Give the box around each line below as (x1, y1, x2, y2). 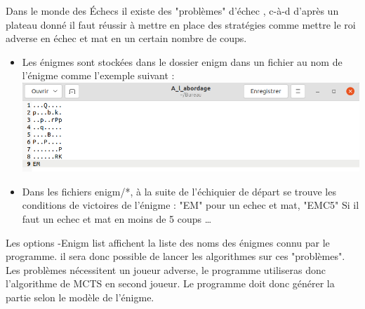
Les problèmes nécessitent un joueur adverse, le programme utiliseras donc (6, 262, 326, 277)
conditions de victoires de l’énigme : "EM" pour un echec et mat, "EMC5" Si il (22, 198, 359, 212)
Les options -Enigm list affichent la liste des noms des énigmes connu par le (6, 235, 330, 249)
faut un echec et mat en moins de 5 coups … (22, 211, 212, 226)
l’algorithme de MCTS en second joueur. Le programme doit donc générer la (6, 276, 335, 291)
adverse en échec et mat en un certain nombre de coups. (6, 31, 247, 46)
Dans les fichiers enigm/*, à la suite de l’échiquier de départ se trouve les (22, 184, 336, 198)
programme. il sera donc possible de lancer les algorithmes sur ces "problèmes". (6, 249, 345, 263)
